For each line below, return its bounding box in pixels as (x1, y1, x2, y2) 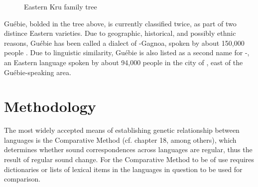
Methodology (4, 96, 96, 116)
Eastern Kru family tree (24, 1, 97, 11)
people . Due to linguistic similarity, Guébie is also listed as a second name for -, (4, 47, 250, 58)
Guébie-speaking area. (4, 67, 71, 77)
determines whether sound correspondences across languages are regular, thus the (4, 144, 253, 155)
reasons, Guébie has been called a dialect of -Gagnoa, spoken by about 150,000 (4, 37, 245, 48)
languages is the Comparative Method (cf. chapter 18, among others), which (4, 134, 237, 145)
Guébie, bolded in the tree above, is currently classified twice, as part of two (4, 18, 237, 28)
